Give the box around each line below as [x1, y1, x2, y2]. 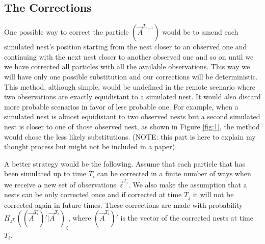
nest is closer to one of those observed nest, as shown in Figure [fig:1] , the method [4, 121, 260, 131]
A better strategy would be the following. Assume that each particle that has [4, 158, 245, 169]
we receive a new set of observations [4, 179, 116, 189]
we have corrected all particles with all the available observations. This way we [4, 61, 250, 72]
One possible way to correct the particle [4, 26, 129, 37]
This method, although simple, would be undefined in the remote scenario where [4, 81, 256, 92]
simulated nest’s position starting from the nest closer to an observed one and [4, 41, 247, 52]
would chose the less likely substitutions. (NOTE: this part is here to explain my [4, 131, 256, 142]
